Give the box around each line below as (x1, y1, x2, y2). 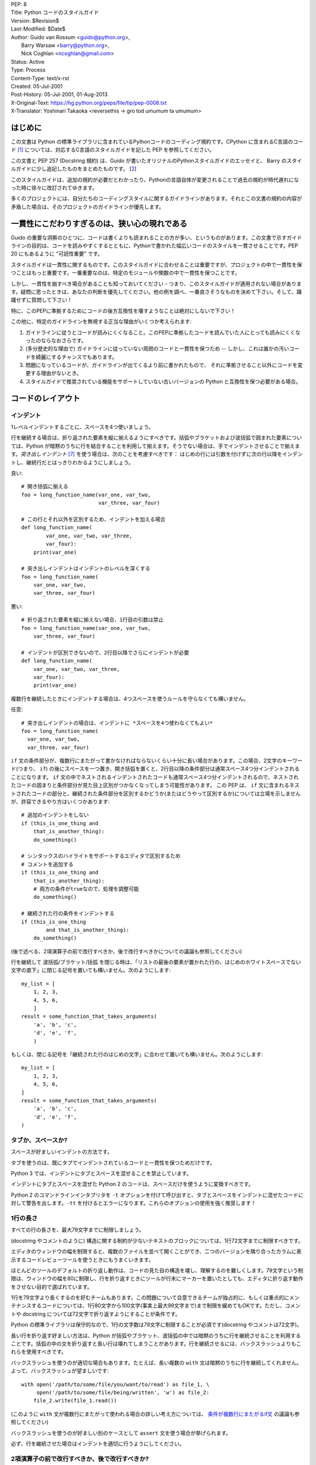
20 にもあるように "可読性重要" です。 (11, 250, 103, 257)
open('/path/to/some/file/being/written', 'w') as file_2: (36, 1389, 210, 1396)
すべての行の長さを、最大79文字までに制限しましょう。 (11, 1226, 145, 1234)
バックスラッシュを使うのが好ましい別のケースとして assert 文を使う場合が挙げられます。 (11, 1429, 231, 1436)
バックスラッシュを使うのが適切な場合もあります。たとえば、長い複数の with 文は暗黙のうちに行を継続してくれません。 (11, 1359, 302, 1366)
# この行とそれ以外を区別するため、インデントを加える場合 (21, 516, 166, 523)
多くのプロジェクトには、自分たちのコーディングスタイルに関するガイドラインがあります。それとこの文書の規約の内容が (11, 195, 303, 202)
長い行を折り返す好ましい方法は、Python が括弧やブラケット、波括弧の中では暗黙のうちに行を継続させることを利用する (11, 1332, 301, 1339)
